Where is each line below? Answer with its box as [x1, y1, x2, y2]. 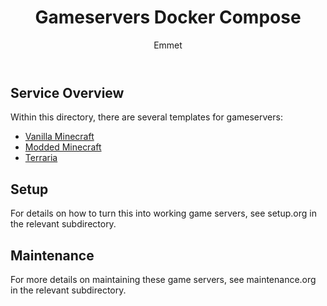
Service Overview [10, 84, 125, 101]
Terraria [24, 152, 58, 164]
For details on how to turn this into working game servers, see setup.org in [10, 207, 317, 220]
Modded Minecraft [24, 141, 102, 153]
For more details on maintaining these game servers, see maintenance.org [10, 273, 317, 285]
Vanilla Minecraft [24, 131, 95, 143]
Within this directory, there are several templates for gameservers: [10, 111, 283, 123]
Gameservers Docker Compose [34, 6, 302, 29]
